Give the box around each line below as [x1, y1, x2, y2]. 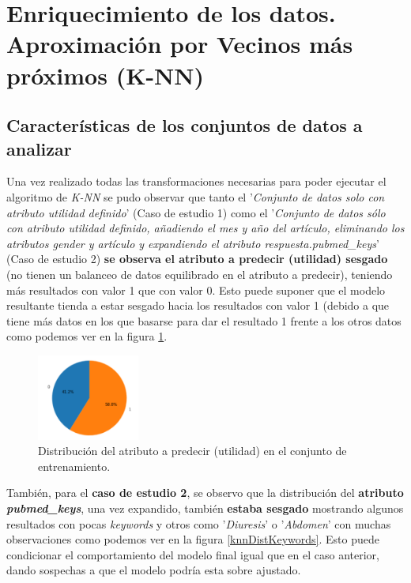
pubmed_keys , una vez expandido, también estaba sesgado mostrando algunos [6, 500, 404, 517]
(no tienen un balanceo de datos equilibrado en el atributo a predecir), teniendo [6, 265, 393, 282]
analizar [6, 136, 72, 160]
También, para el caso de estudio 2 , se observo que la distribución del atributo [6, 484, 404, 501]
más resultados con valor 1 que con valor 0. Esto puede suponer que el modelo [6, 281, 386, 298]
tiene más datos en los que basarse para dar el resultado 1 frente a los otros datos [6, 312, 402, 329]
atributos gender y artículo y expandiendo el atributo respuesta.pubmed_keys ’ [6, 235, 379, 251]
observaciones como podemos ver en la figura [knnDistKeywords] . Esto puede [6, 531, 379, 547]
